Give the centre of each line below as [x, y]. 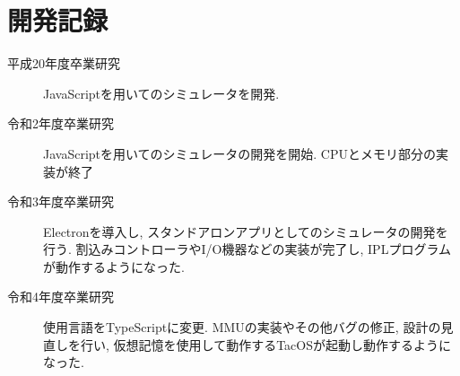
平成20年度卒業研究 [64, 63]
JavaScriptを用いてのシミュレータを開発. [161, 93]
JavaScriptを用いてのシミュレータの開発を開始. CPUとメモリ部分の [240, 153]
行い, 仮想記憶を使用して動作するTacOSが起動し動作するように [265, 344]
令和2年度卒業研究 [61, 123]
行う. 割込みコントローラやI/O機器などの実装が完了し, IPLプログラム [247, 249]
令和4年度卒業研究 [61, 297]
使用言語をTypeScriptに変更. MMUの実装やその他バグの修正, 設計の [242, 327]
